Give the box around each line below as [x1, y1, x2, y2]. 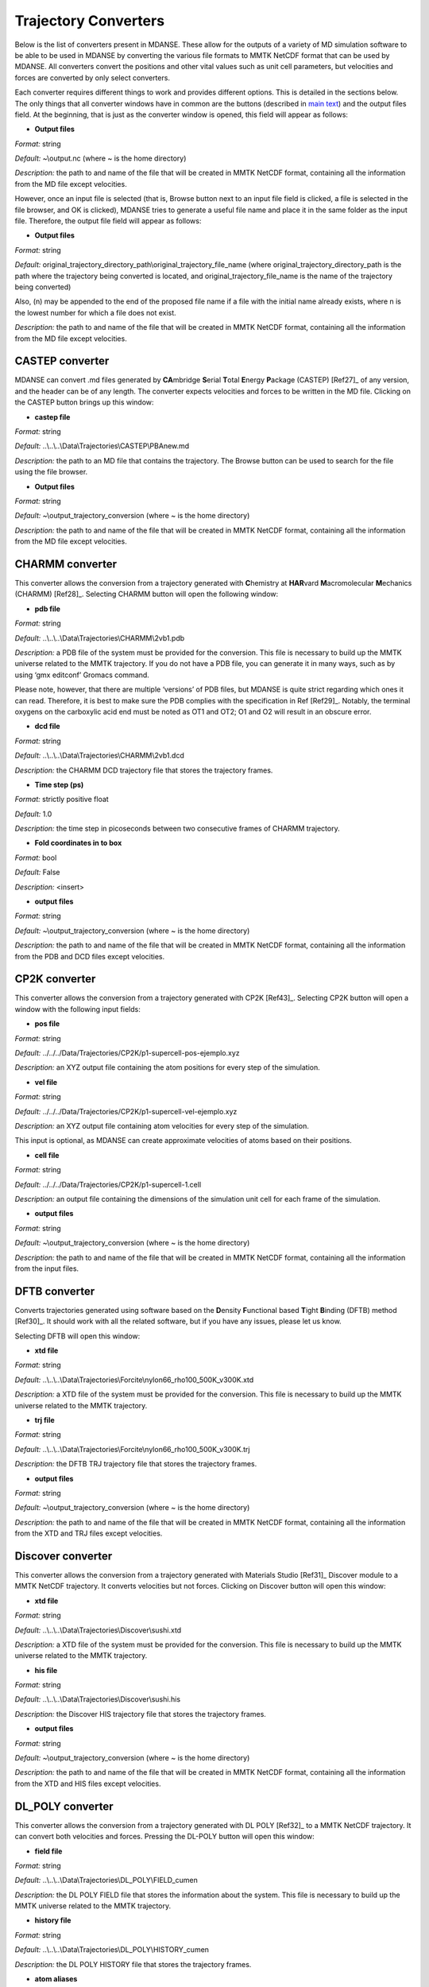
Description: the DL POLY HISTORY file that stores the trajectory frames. [14, 1959, 252, 1969]
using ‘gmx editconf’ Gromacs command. [14, 670, 150, 680]
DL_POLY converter [14, 1799, 114, 1813]
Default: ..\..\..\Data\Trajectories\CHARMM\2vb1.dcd [14, 751, 184, 761]
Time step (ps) [34, 780, 84, 789]
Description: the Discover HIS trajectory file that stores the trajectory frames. [14, 1709, 266, 1718]
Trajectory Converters [14, 12, 165, 29]
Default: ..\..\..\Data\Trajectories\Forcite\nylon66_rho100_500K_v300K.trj [14, 1444, 250, 1454]
